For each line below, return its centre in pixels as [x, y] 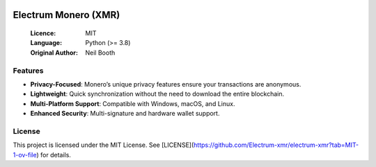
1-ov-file [25, 155]
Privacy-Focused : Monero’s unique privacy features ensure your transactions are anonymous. [166, 84]
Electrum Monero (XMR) [66, 15]
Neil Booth [100, 53]
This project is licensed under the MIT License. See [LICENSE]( [103, 145]
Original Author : [54, 53]
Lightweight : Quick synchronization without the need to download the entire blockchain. [157, 94]
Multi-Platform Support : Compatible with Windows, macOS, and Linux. [133, 103]
